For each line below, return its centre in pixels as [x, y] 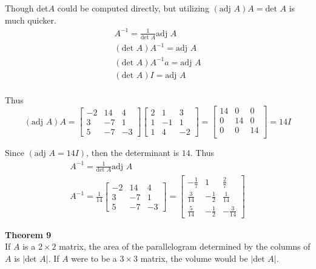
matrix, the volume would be [194, 258]
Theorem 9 [28, 234]
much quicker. [31, 20]
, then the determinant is [133, 153]
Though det [27, 8]
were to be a [94, 258]
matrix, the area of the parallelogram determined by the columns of [185, 246]
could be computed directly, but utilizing [133, 8]
